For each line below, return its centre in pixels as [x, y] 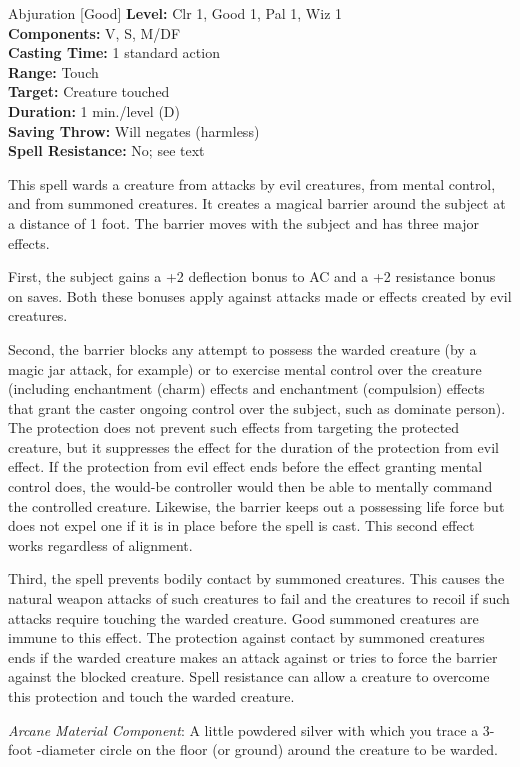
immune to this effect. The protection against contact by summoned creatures [246, 637]
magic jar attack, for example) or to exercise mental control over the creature [245, 368]
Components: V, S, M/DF [94, 32]
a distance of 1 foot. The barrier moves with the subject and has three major [244, 222]
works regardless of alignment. [100, 544]
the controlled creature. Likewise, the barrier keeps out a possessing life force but [256, 505]
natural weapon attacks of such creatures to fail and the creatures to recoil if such [259, 598]
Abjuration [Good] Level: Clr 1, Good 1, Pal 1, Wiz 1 [175, 13]
